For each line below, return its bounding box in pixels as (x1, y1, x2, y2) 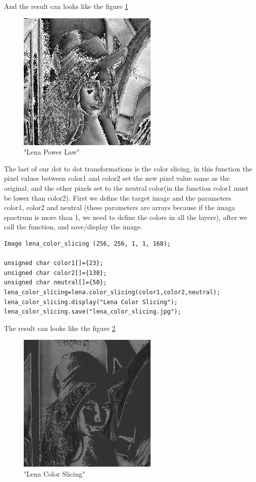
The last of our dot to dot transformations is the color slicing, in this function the (4, 163, 253, 173)
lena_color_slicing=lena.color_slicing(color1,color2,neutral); (4, 288, 220, 296)
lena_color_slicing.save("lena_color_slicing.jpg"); (4, 308, 181, 316)
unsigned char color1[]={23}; (4, 260, 103, 267)
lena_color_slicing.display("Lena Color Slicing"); (4, 298, 178, 306)
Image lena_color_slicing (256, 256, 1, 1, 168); (4, 240, 171, 247)
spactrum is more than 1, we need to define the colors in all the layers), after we (4, 212, 248, 222)
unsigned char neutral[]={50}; (4, 279, 107, 286)
